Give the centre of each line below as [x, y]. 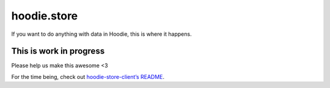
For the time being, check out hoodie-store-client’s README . [88, 76]
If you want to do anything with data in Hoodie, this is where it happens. [101, 34]
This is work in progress [58, 51]
